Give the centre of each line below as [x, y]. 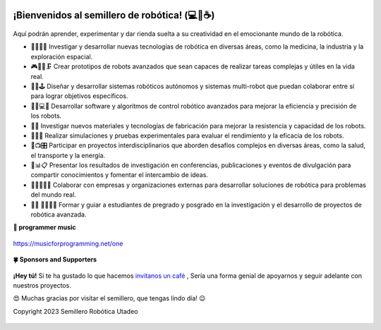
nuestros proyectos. [42, 285]
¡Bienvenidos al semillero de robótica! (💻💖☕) [114, 15]
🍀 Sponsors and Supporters [55, 259]
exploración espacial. [62, 56]
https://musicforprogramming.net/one [68, 243]
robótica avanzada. [59, 214]
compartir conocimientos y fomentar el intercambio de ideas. [119, 175]
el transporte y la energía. [68, 155]
